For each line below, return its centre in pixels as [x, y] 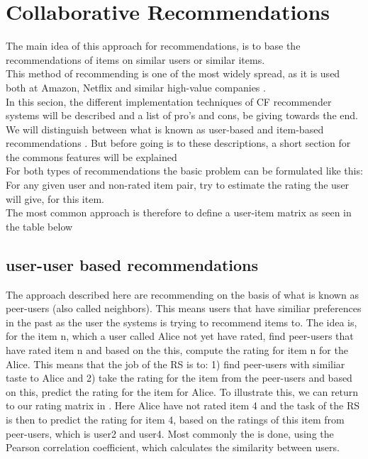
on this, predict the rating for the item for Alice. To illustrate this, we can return [182, 391]
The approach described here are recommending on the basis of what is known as [182, 294]
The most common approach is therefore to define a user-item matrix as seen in [179, 212]
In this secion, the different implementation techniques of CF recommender [169, 101]
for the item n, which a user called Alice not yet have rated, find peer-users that [180, 336]
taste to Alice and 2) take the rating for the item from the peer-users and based [179, 378]
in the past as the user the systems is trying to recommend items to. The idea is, [182, 322]
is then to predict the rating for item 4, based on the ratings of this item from [175, 419]
